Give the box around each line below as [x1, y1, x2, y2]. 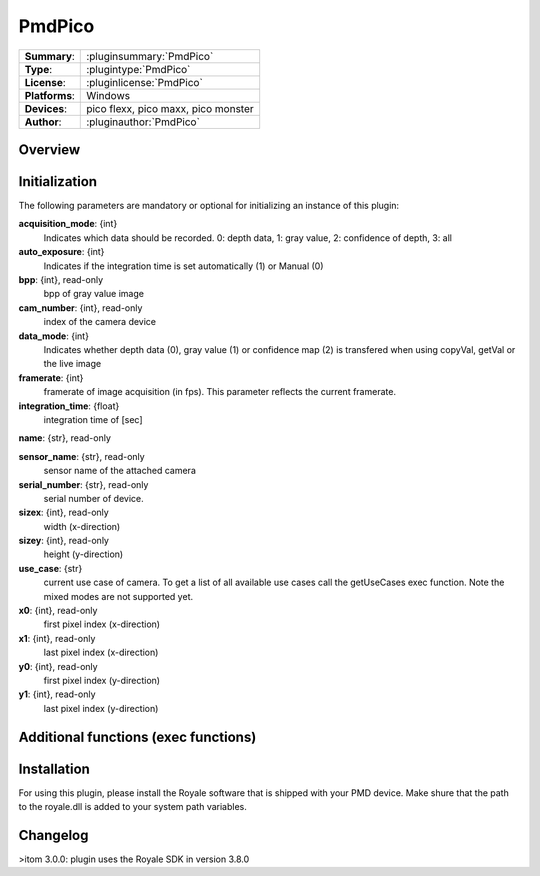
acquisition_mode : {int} [18, 218, 118, 230]
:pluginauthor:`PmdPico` [86, 115, 200, 129]
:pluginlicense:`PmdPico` [86, 75, 204, 89]
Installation [18, 760, 90, 777]
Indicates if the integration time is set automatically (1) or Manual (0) [43, 260, 324, 272]
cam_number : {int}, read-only [18, 301, 143, 314]
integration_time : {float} [18, 400, 120, 412]
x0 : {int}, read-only [18, 605, 98, 617]
